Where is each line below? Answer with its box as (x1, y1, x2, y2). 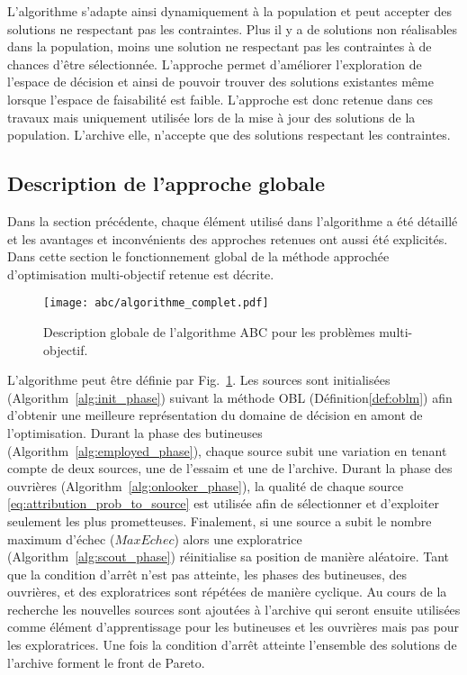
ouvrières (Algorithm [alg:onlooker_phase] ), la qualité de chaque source (7, 476, 404, 495)
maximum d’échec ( (7, 529, 115, 548)
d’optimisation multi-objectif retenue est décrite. (7, 264, 274, 283)
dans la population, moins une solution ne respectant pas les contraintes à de (7, 37, 432, 56)
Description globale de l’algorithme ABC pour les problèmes (43, 322, 375, 341)
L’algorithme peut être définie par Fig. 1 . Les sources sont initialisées (7, 370, 391, 389)
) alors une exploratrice (174, 529, 302, 548)
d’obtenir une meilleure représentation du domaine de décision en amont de (7, 406, 423, 424)
